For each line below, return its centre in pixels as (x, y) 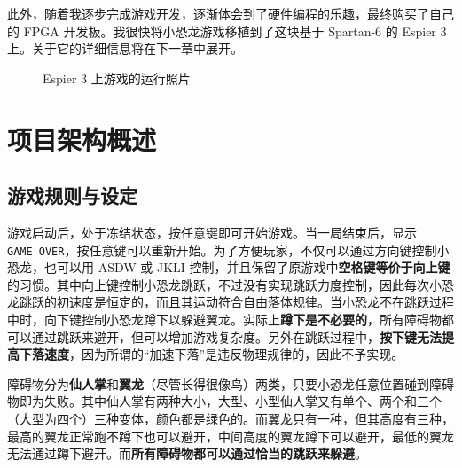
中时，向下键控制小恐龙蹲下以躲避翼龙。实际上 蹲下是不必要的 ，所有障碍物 (224, 319)
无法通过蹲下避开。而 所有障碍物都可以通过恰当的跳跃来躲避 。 (187, 453)
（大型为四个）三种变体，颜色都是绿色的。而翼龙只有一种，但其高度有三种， (231, 418)
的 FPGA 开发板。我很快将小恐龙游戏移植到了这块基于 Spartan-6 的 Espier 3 (227, 31)
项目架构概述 (82, 139)
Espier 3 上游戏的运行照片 (117, 78)
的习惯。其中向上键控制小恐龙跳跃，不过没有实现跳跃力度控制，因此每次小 (224, 284)
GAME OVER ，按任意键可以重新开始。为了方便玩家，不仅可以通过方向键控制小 (228, 250)
